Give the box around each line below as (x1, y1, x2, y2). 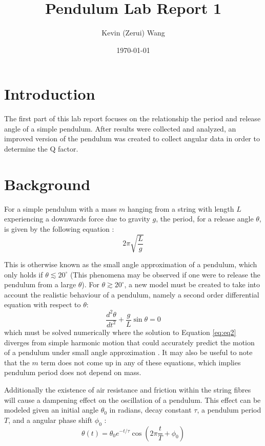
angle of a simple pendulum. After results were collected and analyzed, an (4, 123, 236, 134)
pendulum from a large (4, 279, 76, 290)
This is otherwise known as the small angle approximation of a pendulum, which (4, 259, 257, 270)
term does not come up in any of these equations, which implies (40, 357, 241, 367)
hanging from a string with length (128, 203, 234, 214)
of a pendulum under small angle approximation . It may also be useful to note (4, 347, 253, 358)
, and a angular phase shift (8, 414, 93, 425)
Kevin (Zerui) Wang (101, 27, 165, 38)
